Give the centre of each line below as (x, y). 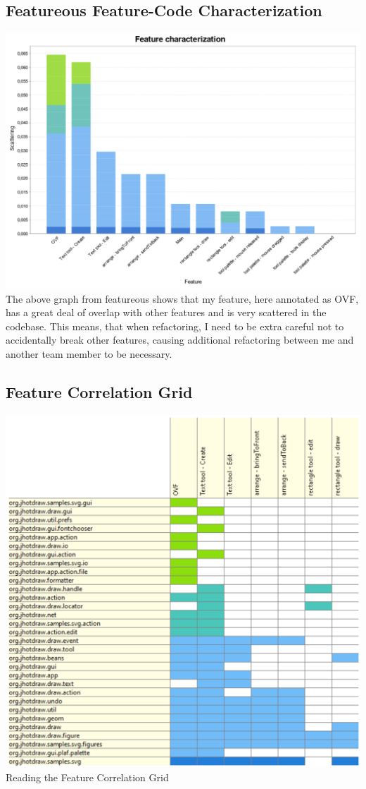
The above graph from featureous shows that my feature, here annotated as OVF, (182, 298)
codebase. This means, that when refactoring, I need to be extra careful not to (175, 326)
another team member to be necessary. (89, 353)
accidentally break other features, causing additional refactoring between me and (180, 340)
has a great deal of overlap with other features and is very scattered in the (166, 312)
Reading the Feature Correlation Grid (87, 777)
